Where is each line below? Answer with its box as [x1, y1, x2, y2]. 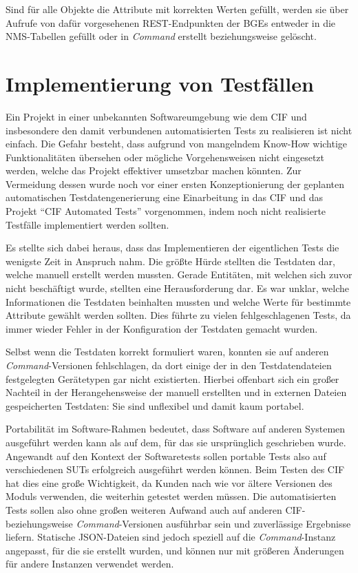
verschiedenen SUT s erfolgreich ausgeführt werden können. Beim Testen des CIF [6, 462, 345, 477]
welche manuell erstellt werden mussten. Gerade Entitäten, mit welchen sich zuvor [6, 267, 352, 282]
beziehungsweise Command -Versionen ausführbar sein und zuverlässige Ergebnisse [6, 516, 351, 530]
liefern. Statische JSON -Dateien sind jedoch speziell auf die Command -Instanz [6, 530, 336, 544]
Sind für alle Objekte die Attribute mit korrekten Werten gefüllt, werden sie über [6, 2, 349, 16]
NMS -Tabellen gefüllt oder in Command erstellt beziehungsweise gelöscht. [6, 29, 317, 43]
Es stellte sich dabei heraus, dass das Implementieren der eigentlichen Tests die [6, 240, 339, 255]
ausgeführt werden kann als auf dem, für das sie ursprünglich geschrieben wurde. [6, 435, 346, 449]
